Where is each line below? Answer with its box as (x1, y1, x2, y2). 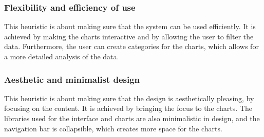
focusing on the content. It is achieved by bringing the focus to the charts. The (4, 103, 252, 113)
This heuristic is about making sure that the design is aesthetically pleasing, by (4, 93, 254, 103)
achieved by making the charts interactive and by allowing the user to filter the (4, 31, 254, 41)
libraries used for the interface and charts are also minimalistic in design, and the (4, 113, 260, 123)
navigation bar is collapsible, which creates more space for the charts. (4, 123, 222, 133)
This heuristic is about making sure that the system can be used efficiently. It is (4, 21, 256, 32)
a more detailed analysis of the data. (4, 51, 119, 61)
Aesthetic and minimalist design (4, 73, 140, 85)
